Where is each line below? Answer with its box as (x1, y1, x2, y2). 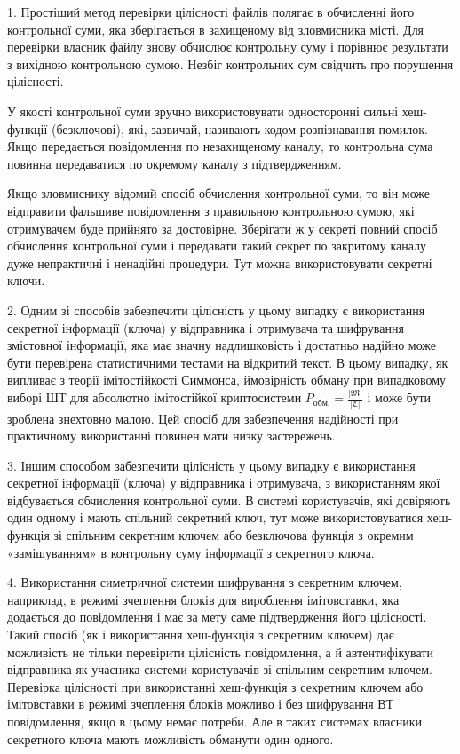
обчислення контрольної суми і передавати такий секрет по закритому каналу (7, 236, 427, 255)
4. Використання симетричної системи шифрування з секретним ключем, (7, 573, 402, 591)
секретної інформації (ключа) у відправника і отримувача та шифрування (7, 318, 404, 337)
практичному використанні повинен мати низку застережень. (7, 426, 336, 445)
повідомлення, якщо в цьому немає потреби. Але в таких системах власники (7, 712, 423, 730)
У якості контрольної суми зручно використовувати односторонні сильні (7, 101, 399, 120)
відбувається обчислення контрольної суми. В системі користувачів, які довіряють (7, 490, 451, 509)
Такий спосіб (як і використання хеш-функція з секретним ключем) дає (7, 625, 394, 644)
